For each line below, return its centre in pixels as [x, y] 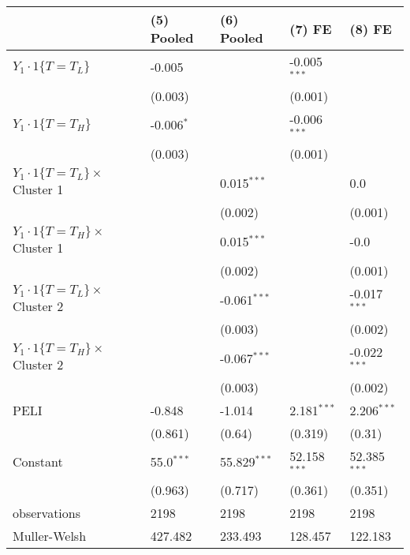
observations [47, 513]
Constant [38, 461]
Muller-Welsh [50, 536]
